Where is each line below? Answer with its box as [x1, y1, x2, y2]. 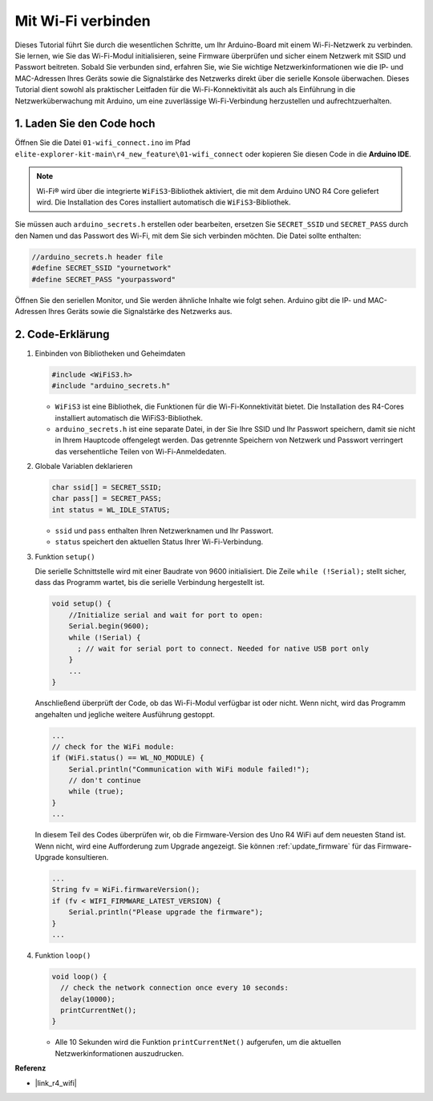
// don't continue [68, 776, 141, 785]
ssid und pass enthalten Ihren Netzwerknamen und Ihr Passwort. [55, 526, 274, 535]
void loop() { [51, 972, 107, 981]
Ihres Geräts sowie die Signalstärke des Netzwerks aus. [48, 306, 233, 316]
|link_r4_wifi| [34, 1078, 78, 1087]
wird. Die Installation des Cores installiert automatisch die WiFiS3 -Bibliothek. [36, 197, 292, 207]
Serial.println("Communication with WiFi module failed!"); [68, 764, 310, 773]
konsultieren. [65, 853, 109, 861]
